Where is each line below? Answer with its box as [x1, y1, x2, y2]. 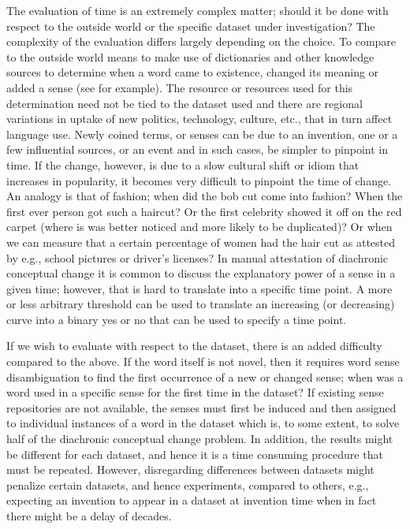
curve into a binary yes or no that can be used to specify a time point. [6, 311, 347, 327]
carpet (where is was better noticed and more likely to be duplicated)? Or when [6, 218, 393, 235]
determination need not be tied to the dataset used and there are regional [6, 95, 363, 111]
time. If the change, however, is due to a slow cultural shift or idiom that [6, 156, 360, 173]
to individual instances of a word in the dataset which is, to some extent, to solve [6, 415, 400, 431]
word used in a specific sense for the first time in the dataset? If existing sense [6, 384, 384, 400]
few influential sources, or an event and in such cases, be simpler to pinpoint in [6, 141, 388, 158]
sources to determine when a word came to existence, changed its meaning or [6, 64, 379, 80]
